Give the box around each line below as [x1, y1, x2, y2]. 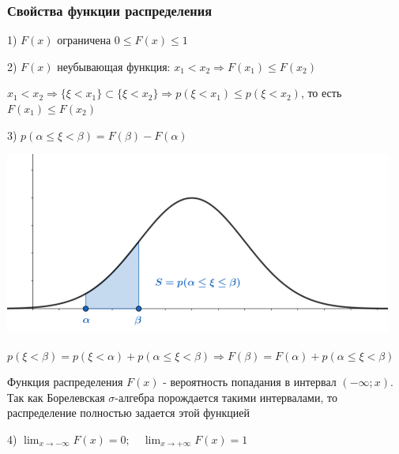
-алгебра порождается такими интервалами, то [115, 388, 337, 405]
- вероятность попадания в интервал [163, 373, 337, 390]
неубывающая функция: [57, 58, 171, 74]
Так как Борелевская [7, 388, 105, 405]
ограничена [57, 32, 111, 48]
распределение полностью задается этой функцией [7, 404, 250, 421]
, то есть [300, 84, 342, 101]
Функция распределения [7, 373, 123, 390]
